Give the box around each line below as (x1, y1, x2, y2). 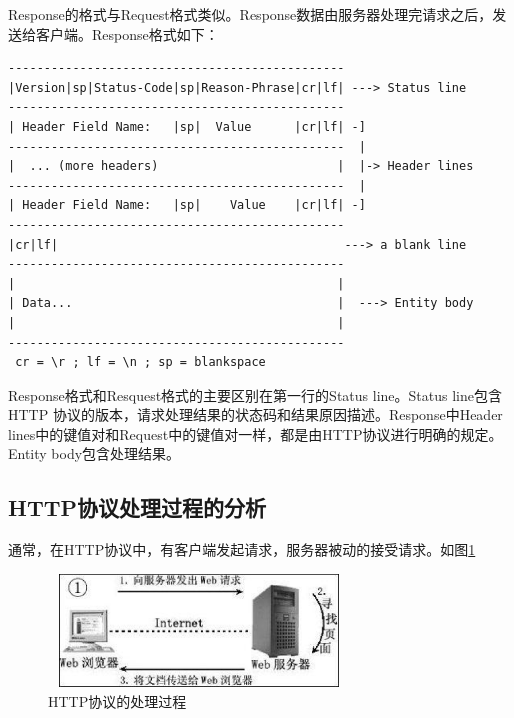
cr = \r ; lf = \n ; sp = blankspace (15, 355, 266, 370)
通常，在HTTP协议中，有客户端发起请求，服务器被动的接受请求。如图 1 (8, 539, 476, 560)
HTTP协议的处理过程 (48, 690, 187, 711)
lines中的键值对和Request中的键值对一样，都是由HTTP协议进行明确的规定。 (8, 423, 503, 444)
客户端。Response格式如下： (35, 23, 219, 44)
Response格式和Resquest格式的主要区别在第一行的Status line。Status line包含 (8, 384, 502, 405)
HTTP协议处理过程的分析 (8, 492, 267, 523)
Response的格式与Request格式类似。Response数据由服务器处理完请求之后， (8, 4, 493, 24)
